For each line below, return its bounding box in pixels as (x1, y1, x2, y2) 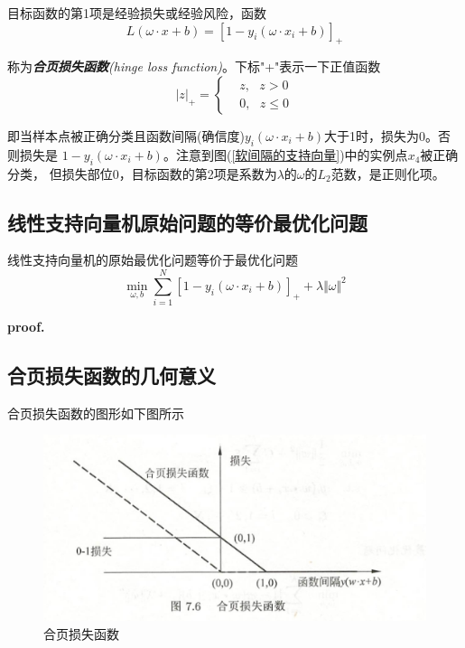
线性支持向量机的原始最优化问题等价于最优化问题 (7, 250, 298, 269)
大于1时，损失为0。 (324, 126, 439, 145)
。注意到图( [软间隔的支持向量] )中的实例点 (163, 145, 408, 164)
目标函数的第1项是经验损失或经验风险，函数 (7, 4, 266, 22)
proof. (7, 317, 45, 336)
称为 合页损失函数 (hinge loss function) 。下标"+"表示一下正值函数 (7, 57, 381, 76)
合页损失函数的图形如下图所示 (7, 403, 184, 422)
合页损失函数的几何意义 (7, 362, 216, 390)
